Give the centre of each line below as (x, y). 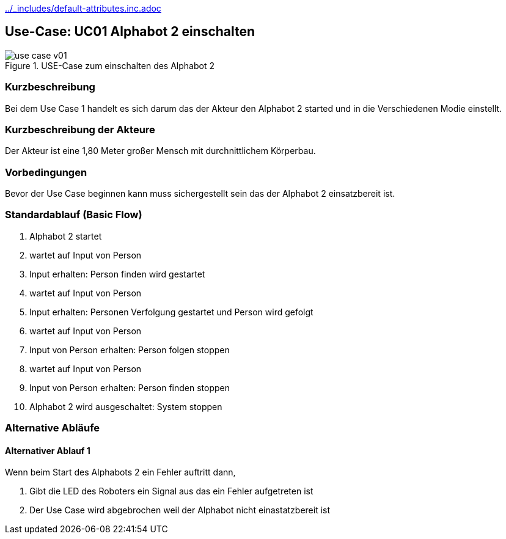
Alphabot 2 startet (66, 236)
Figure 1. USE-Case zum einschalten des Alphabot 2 (110, 65)
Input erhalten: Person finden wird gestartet (117, 274)
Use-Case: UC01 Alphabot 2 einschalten (130, 32)
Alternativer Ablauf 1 (48, 450)
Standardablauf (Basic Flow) (74, 215)
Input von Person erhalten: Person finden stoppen (130, 387)
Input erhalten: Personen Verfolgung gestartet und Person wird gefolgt (171, 312)
